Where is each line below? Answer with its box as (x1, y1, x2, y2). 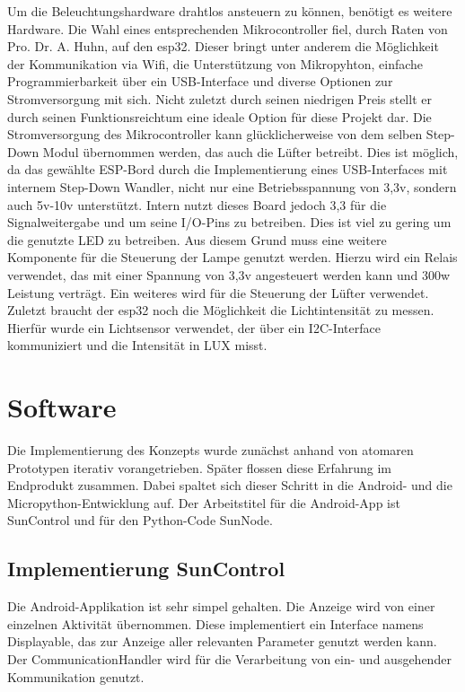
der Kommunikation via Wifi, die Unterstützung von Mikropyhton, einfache (7, 54, 424, 73)
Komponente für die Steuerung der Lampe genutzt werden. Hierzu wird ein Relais (7, 248, 458, 267)
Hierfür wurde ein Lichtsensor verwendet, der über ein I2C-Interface (7, 318, 381, 337)
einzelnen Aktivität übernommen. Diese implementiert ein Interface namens (7, 614, 424, 633)
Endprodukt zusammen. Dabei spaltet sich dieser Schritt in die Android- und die (7, 476, 452, 495)
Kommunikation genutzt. (7, 667, 145, 686)
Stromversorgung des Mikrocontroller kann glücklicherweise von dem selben (7, 125, 423, 144)
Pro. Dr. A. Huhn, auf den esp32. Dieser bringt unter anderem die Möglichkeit (7, 37, 439, 56)
